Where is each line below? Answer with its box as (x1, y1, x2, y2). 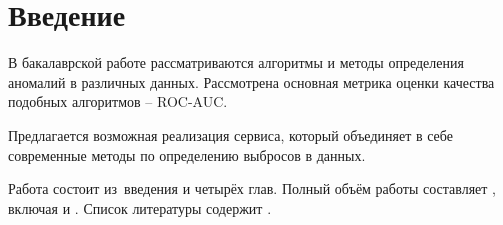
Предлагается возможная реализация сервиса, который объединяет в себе (8, 124, 453, 145)
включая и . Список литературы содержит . (8, 197, 272, 218)
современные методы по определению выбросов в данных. (8, 144, 366, 165)
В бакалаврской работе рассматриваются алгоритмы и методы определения (8, 52, 464, 73)
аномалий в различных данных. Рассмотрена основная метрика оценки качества (8, 71, 495, 92)
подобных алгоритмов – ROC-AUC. (8, 91, 228, 112)
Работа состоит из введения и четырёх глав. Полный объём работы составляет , (8, 178, 496, 199)
